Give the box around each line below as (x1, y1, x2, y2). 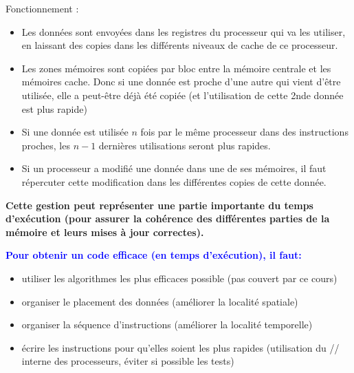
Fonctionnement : (5, 1, 79, 15)
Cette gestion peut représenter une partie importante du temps (5, 198, 313, 212)
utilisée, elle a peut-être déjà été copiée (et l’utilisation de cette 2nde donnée (21, 87, 344, 102)
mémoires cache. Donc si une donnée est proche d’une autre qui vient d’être (21, 74, 341, 89)
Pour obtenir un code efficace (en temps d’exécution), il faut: (5, 248, 302, 262)
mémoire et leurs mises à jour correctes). (5, 224, 204, 239)
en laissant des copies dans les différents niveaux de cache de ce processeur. (21, 38, 338, 52)
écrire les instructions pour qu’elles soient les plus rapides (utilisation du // (21, 340, 340, 354)
